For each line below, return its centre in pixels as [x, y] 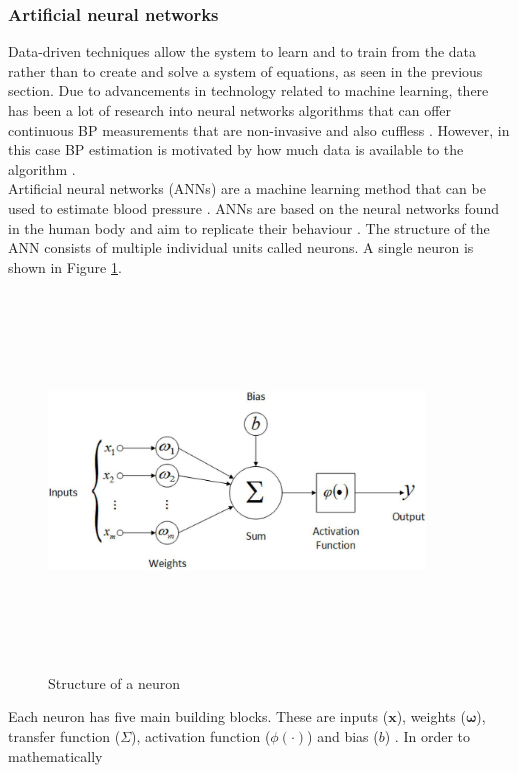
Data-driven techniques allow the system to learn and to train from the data [242, 51]
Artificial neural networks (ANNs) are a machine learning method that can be [247, 188]
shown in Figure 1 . [65, 266]
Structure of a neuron [114, 682]
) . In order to [427, 736]
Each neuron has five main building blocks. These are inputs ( [198, 716]
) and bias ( [343, 736]
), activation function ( [201, 736]
